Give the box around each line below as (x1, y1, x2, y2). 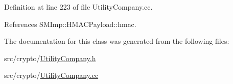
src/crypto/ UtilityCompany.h (4, 52, 96, 63)
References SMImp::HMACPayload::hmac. (4, 18, 136, 29)
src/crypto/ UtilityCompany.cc (4, 70, 99, 80)
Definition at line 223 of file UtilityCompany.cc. (4, 2, 153, 12)
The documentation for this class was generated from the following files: (4, 36, 229, 46)
